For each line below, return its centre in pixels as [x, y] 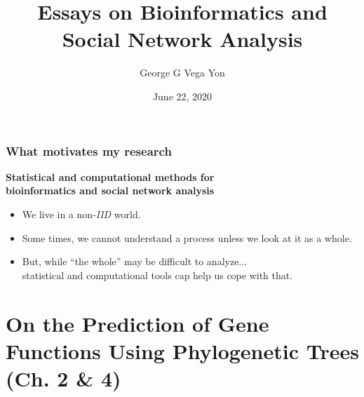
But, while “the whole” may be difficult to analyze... [135, 261]
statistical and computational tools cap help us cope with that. [157, 275]
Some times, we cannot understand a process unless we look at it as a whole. [187, 237]
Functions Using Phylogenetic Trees [182, 350]
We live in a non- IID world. [81, 214]
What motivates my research [89, 150]
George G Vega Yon [182, 73]
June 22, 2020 [182, 96]
